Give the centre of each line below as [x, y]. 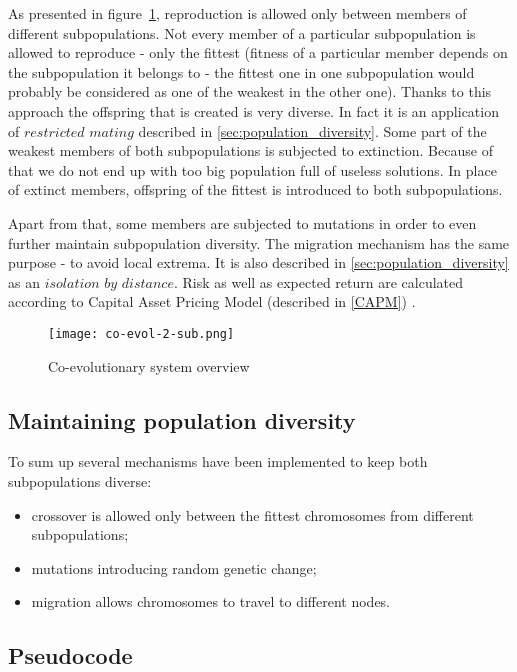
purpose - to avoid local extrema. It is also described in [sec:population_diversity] [258, 262]
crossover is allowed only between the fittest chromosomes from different [252, 514]
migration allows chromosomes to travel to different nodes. [210, 601]
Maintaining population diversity [182, 419]
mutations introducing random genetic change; [174, 567]
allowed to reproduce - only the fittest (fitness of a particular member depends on [258, 52]
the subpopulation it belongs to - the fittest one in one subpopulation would [241, 71]
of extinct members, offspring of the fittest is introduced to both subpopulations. [255, 189]
